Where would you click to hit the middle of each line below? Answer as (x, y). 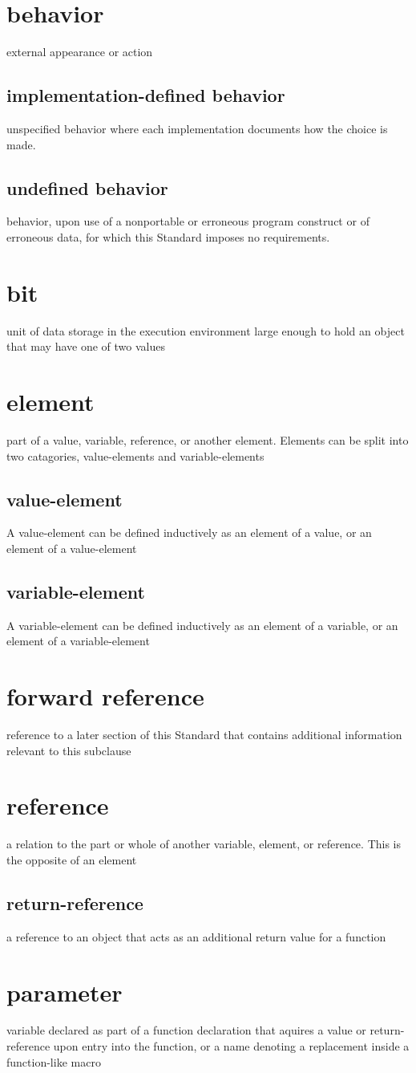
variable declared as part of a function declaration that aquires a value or (186, 1030)
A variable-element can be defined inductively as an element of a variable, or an (202, 625)
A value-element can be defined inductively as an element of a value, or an (189, 532)
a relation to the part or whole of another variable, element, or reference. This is (204, 844)
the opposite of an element (72, 859)
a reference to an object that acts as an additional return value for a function (196, 936)
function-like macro (54, 1061)
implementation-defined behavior (146, 95)
